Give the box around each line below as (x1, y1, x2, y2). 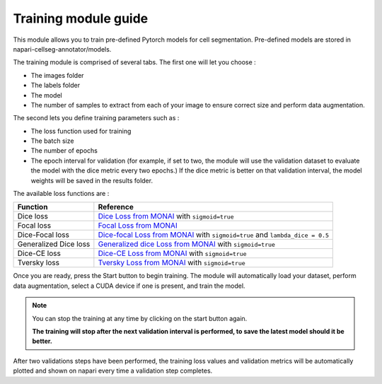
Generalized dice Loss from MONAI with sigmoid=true (98, 239, 276, 249)
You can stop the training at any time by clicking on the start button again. (32, 314, 248, 322)
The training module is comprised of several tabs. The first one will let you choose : (13, 58, 256, 66)
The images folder (30, 71, 84, 79)
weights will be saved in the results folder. (30, 176, 154, 185)
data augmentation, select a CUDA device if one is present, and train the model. (13, 281, 245, 290)
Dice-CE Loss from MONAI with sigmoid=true (98, 248, 247, 258)
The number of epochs (30, 146, 98, 155)
